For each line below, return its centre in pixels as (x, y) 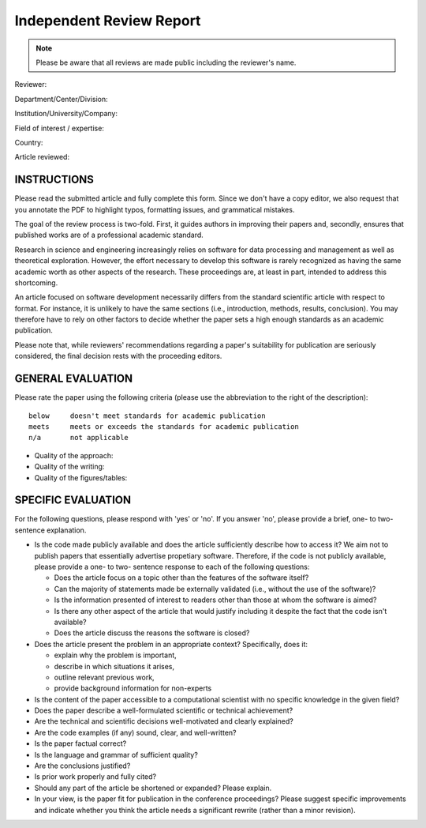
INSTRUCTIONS (54, 180)
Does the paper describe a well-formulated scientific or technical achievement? (164, 710)
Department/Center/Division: (61, 99)
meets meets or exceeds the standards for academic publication (164, 426)
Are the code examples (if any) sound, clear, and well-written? (135, 732)
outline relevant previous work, (104, 677)
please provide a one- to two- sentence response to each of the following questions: (172, 566)
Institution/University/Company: (66, 114)
